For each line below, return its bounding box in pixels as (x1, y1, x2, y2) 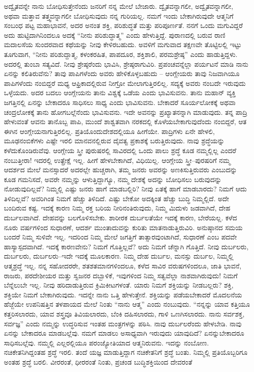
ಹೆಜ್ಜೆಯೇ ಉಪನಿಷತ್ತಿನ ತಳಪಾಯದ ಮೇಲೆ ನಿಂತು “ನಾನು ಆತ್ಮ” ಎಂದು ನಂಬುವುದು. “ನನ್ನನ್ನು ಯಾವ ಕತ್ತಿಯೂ (4, 299, 250, 309)
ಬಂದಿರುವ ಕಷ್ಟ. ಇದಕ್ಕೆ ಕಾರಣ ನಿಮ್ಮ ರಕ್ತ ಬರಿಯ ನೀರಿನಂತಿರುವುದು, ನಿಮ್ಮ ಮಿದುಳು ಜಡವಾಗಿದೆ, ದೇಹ (4, 203, 230, 213)
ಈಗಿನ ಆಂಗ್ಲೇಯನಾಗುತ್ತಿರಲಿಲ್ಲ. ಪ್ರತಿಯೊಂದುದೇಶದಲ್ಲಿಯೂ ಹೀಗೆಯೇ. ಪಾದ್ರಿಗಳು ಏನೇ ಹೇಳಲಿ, (4, 126, 215, 136)
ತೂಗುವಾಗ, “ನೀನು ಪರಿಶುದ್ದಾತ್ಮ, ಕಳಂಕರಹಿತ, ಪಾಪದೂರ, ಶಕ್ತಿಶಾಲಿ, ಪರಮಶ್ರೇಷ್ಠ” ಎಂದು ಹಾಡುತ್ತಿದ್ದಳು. (4, 49, 238, 59)
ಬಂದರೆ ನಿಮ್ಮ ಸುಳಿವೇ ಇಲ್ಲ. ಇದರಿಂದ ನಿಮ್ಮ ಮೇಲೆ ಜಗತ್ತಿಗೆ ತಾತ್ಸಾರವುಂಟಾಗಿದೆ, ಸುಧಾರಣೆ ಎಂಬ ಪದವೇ (4, 232, 237, 242)
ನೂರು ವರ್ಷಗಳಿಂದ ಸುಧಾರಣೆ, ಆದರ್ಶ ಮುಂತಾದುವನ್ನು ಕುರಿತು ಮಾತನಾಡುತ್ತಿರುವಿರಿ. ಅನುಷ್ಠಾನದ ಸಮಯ (4, 222, 243, 232)
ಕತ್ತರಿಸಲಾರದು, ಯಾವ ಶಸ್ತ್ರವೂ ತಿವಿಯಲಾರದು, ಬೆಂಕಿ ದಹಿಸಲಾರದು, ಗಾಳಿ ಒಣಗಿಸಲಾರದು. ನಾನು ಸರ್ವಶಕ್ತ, (4, 309, 245, 319)
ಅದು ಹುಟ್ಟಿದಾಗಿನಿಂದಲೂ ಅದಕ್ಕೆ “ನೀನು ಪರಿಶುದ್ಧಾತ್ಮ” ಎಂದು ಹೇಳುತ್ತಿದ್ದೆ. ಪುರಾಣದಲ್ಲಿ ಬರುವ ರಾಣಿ (4, 29, 226, 40)
